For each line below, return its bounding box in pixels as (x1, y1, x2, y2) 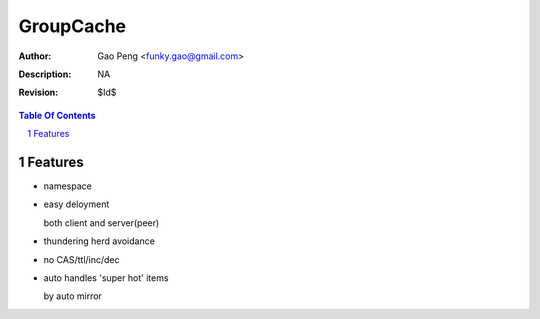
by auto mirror (43, 290, 102, 302)
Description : (18, 68, 72, 80)
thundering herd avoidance (43, 235, 155, 247)
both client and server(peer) (43, 216, 160, 229)
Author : (18, 50, 52, 62)
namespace (43, 180, 92, 192)
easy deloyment (43, 198, 110, 210)
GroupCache (18, 15, 127, 37)
